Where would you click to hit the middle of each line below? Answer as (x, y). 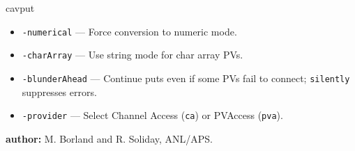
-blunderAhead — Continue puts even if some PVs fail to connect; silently (186, 78)
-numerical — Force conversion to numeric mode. (129, 31)
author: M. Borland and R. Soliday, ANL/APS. (109, 138)
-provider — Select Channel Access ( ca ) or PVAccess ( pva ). (152, 115)
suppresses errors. (59, 92)
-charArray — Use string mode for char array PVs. (133, 55)
